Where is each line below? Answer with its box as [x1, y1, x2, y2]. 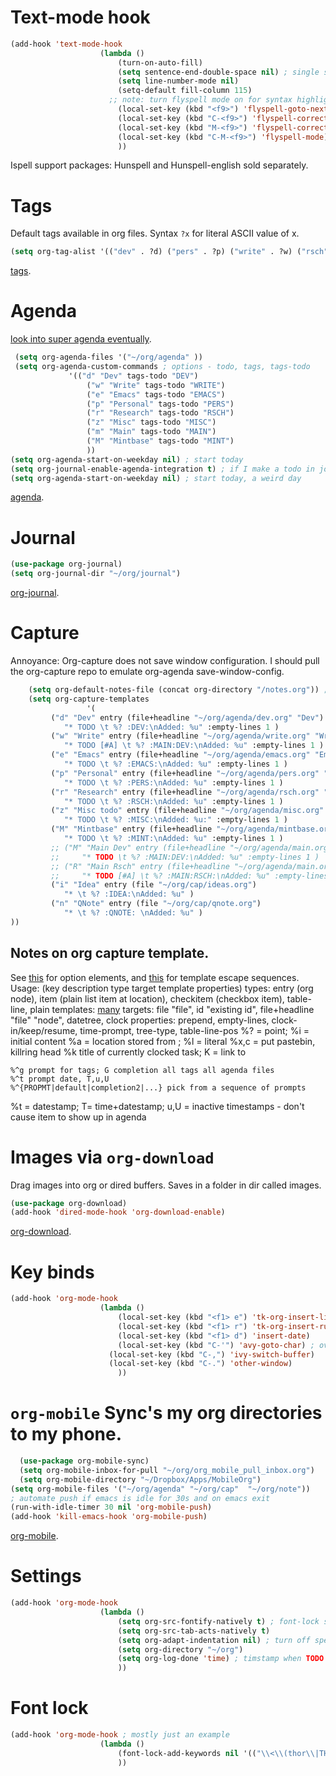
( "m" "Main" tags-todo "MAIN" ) [86, 427, 217, 437]
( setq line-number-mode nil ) [117, 76, 240, 86]
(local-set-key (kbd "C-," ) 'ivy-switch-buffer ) [108, 1349, 315, 1360]
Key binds [10, 1261, 95, 1283]
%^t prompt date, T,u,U [10, 1074, 110, 1084]
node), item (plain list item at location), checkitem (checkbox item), [10, 992, 285, 1005]
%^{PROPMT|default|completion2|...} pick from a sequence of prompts [10, 1082, 307, 1093]
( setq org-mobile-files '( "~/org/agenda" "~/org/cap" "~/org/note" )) [10, 1484, 311, 1494]
